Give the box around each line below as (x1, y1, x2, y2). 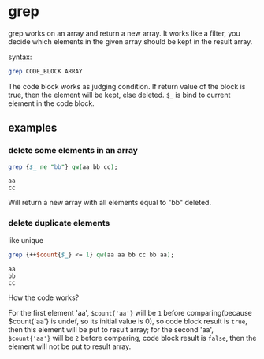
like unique (8, 235, 44, 245)
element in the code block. (8, 98, 95, 108)
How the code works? (8, 293, 80, 302)
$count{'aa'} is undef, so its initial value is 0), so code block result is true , (8, 316, 248, 326)
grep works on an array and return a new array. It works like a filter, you (8, 28, 240, 38)
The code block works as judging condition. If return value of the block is (8, 81, 246, 91)
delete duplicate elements (8, 218, 110, 229)
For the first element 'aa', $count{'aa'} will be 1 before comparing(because (8, 308, 252, 317)
